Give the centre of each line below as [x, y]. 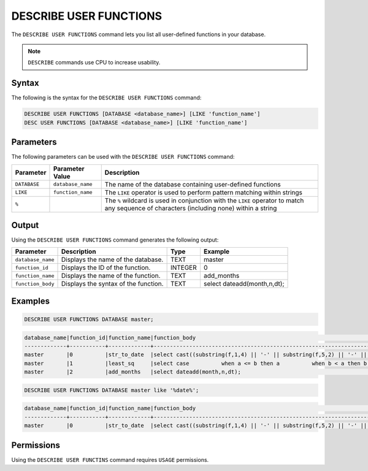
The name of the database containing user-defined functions [193, 184]
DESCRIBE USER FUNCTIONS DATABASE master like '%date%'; [112, 390]
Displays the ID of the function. [106, 268]
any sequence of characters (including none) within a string [191, 208]
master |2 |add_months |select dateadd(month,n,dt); [133, 372]
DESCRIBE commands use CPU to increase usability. [94, 63]
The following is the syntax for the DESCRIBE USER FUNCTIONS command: [106, 98]
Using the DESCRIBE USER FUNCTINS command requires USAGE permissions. [110, 459]
